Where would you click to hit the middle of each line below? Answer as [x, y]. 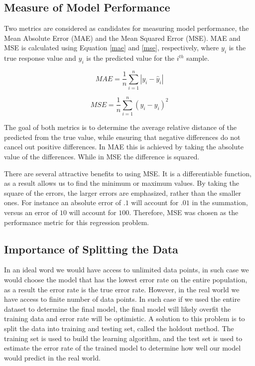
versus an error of [31, 212]
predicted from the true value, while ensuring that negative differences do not [122, 137]
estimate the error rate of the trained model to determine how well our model [123, 348]
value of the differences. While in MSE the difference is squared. [102, 157]
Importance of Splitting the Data [91, 249]
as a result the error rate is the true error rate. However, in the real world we [122, 289]
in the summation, [220, 202]
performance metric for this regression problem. [77, 222]
